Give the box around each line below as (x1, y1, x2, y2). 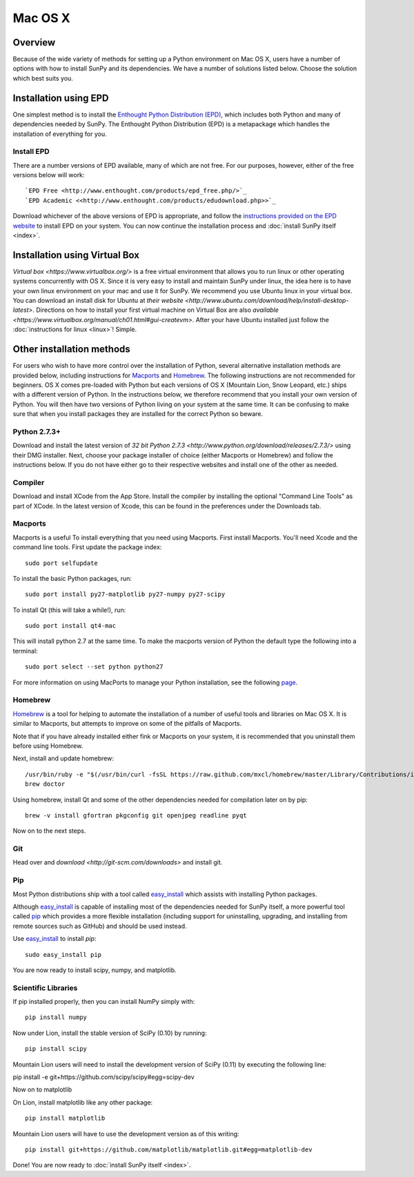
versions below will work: (12, 171, 85, 179)
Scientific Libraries (12, 983, 78, 993)
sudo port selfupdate (25, 559, 98, 567)
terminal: (12, 646, 38, 655)
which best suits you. (12, 74, 74, 82)
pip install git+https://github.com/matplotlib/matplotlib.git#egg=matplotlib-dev (25, 1145, 313, 1154)
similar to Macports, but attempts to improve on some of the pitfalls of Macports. (12, 720, 242, 728)
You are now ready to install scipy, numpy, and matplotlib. (12, 966, 177, 974)
